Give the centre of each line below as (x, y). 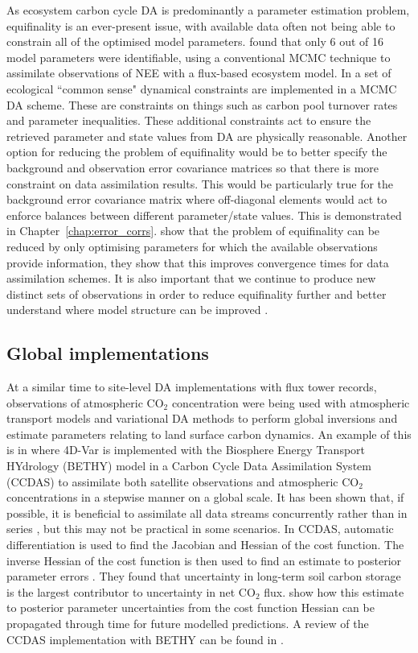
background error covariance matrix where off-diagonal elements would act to (197, 199)
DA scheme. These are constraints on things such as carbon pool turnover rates (202, 104)
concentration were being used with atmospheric (291, 402)
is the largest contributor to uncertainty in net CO (131, 591)
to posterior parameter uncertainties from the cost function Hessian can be (191, 608)
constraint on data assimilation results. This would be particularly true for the (200, 183)
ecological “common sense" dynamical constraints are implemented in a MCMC (202, 88)
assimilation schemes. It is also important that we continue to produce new (191, 278)
